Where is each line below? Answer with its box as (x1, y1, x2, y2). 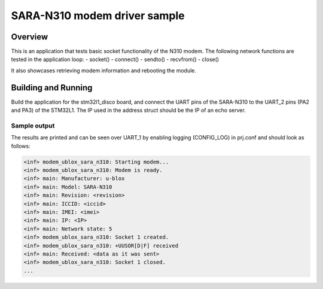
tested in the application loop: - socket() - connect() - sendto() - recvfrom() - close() (11, 56, 220, 63)
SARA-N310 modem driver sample (11, 9, 185, 22)
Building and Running (11, 83, 93, 93)
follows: (11, 142, 31, 150)
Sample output (11, 121, 55, 130)
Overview (11, 32, 48, 42)
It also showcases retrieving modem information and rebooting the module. (11, 66, 197, 74)
